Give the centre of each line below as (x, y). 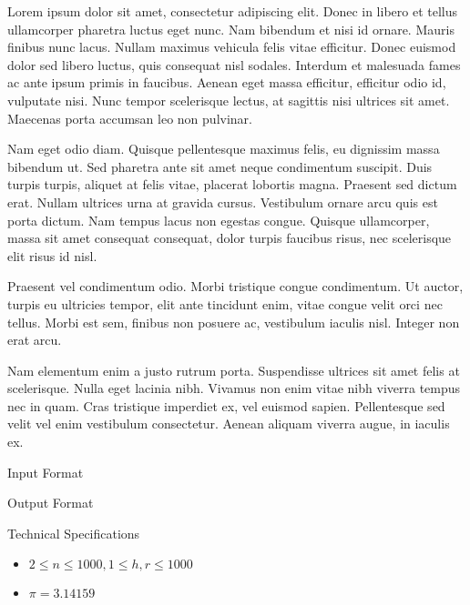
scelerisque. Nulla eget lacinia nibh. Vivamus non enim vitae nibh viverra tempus (234, 388)
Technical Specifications (74, 533)
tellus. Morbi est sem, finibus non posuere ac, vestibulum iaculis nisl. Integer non (234, 322)
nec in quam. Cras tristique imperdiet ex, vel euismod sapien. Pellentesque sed (226, 405)
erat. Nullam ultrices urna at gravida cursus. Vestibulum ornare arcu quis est (223, 202)
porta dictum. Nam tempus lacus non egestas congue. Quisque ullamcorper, (219, 220)
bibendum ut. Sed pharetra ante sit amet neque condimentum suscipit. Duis (220, 166)
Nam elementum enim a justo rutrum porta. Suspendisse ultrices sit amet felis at (234, 370)
